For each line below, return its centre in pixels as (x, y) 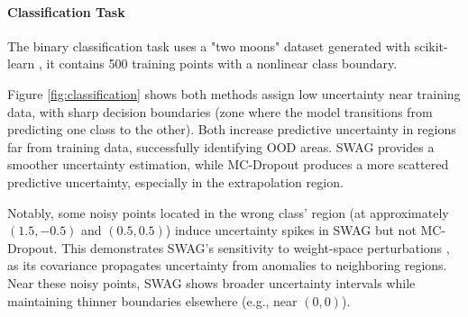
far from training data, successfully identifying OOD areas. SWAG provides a (221, 146)
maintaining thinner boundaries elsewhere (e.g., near (152, 300)
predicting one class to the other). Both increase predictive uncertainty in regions (232, 129)
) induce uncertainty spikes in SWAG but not (291, 230)
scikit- (431, 45)
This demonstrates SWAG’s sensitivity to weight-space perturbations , (256, 247)
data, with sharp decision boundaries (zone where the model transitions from (220, 111)
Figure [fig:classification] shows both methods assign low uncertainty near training (234, 93)
